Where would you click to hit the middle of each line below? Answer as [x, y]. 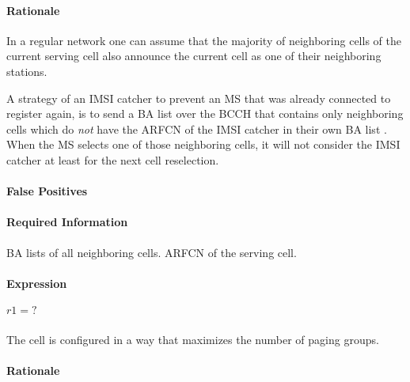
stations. [27, 71]
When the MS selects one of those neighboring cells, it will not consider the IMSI [203, 144]
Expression [37, 283]
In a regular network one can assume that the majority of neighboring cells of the [204, 40]
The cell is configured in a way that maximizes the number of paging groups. [193, 339]
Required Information [67, 222]
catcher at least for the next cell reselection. [113, 159]
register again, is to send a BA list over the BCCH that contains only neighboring [205, 113]
